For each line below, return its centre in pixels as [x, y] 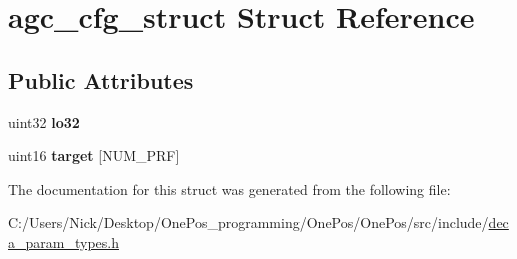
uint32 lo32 [44, 121]
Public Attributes [101, 79]
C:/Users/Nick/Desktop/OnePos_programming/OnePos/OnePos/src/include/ [248, 222]
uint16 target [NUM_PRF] [94, 155]
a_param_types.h [63, 241]
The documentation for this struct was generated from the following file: [229, 188]
